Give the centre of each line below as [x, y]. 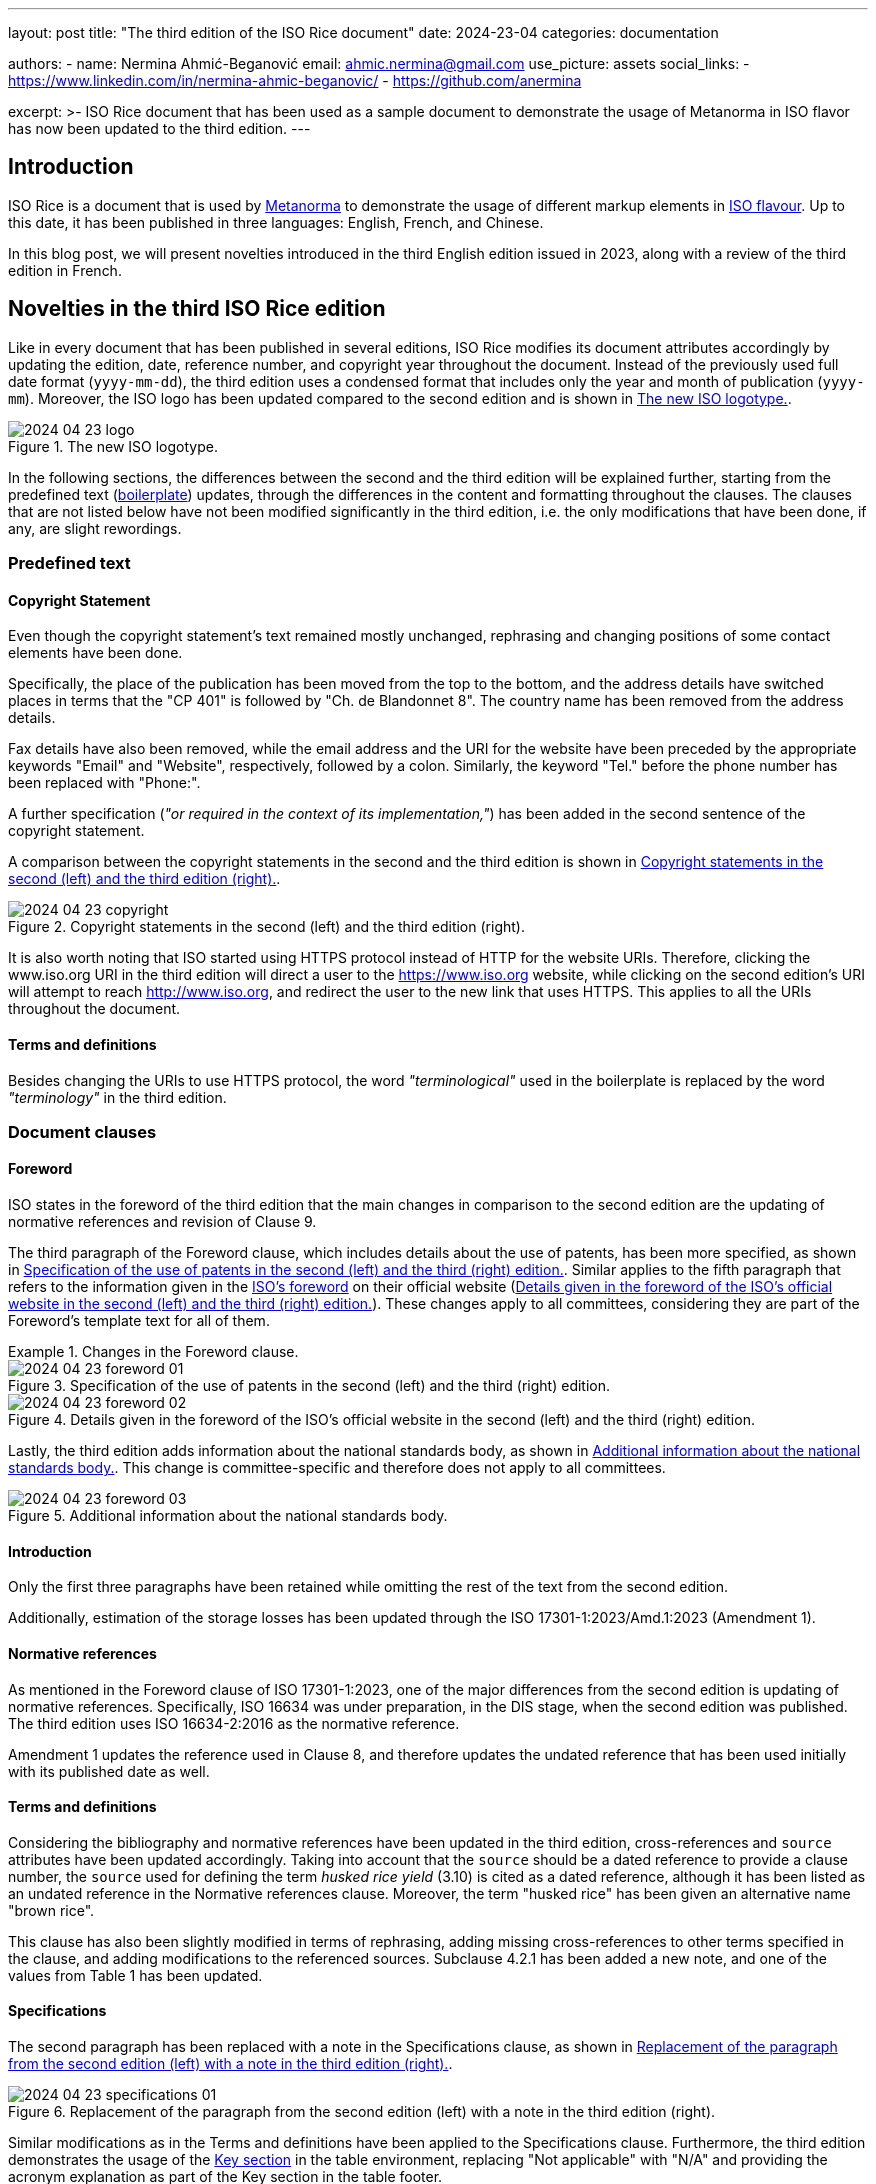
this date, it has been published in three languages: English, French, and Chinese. [276, 222]
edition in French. [65, 270]
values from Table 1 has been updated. [135, 1975]
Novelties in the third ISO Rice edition [197, 309]
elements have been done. [95, 653]
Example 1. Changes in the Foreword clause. [153, 1352]
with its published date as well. [109, 1771]
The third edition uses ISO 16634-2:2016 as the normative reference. [234, 1723]
